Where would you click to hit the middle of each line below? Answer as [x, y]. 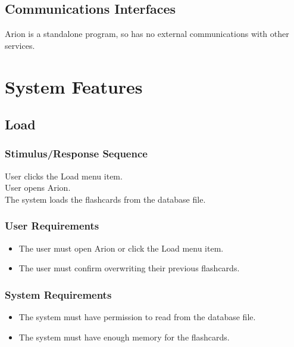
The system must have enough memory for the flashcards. [124, 337]
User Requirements [52, 226]
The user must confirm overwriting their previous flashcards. [129, 268]
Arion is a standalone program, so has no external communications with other [147, 34]
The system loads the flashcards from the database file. [105, 199]
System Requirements [58, 294]
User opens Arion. [38, 188]
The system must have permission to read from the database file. [137, 317]
